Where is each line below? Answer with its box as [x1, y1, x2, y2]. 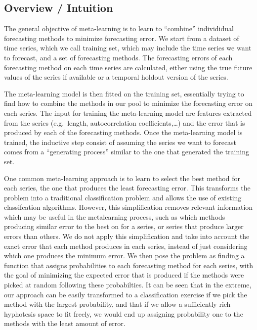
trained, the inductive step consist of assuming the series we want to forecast [4, 137, 237, 147]
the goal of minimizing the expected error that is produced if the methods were [4, 270, 244, 280]
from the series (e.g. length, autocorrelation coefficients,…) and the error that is [4, 117, 245, 128]
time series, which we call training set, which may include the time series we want [4, 43, 252, 53]
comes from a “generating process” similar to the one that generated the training [4, 146, 249, 157]
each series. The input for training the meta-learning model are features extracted [4, 107, 252, 118]
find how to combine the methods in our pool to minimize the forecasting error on [4, 98, 253, 108]
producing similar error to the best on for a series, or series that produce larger [4, 221, 244, 232]
